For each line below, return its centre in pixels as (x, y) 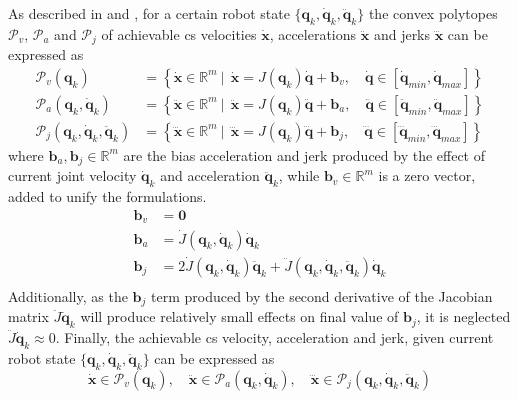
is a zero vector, (427, 175)
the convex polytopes (433, 13)
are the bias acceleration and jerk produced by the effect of (304, 154)
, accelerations (313, 33)
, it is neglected (463, 316)
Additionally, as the (68, 295)
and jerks (402, 33)
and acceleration (210, 175)
